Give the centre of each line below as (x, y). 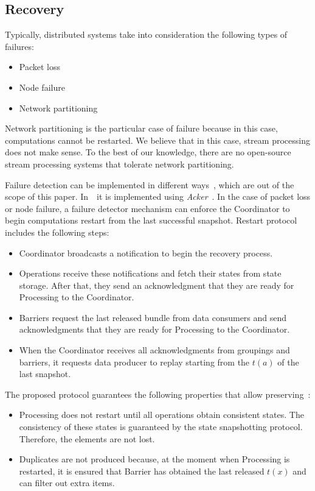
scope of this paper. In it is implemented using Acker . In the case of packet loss (158, 196)
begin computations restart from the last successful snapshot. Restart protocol (151, 220)
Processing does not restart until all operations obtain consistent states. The (161, 415)
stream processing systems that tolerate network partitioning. (119, 164)
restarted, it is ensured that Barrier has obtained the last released (142, 471)
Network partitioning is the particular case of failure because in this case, (141, 128)
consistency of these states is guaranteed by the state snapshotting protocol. (161, 427)
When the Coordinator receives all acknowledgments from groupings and (154, 350)
